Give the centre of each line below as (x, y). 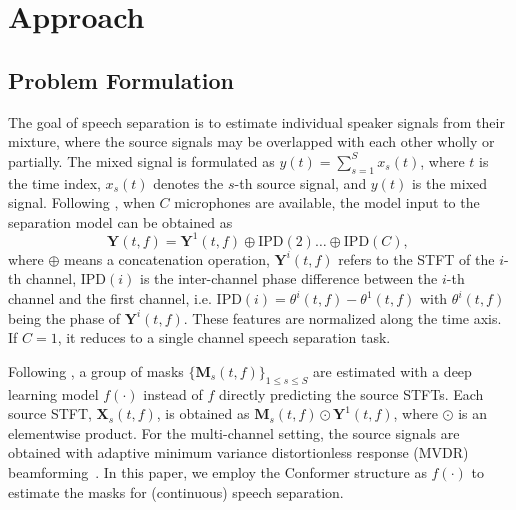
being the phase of (64, 317)
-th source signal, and (300, 182)
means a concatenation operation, (167, 258)
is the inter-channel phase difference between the (289, 278)
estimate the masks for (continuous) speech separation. (176, 491)
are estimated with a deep (392, 370)
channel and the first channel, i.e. (110, 298)
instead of (173, 393)
